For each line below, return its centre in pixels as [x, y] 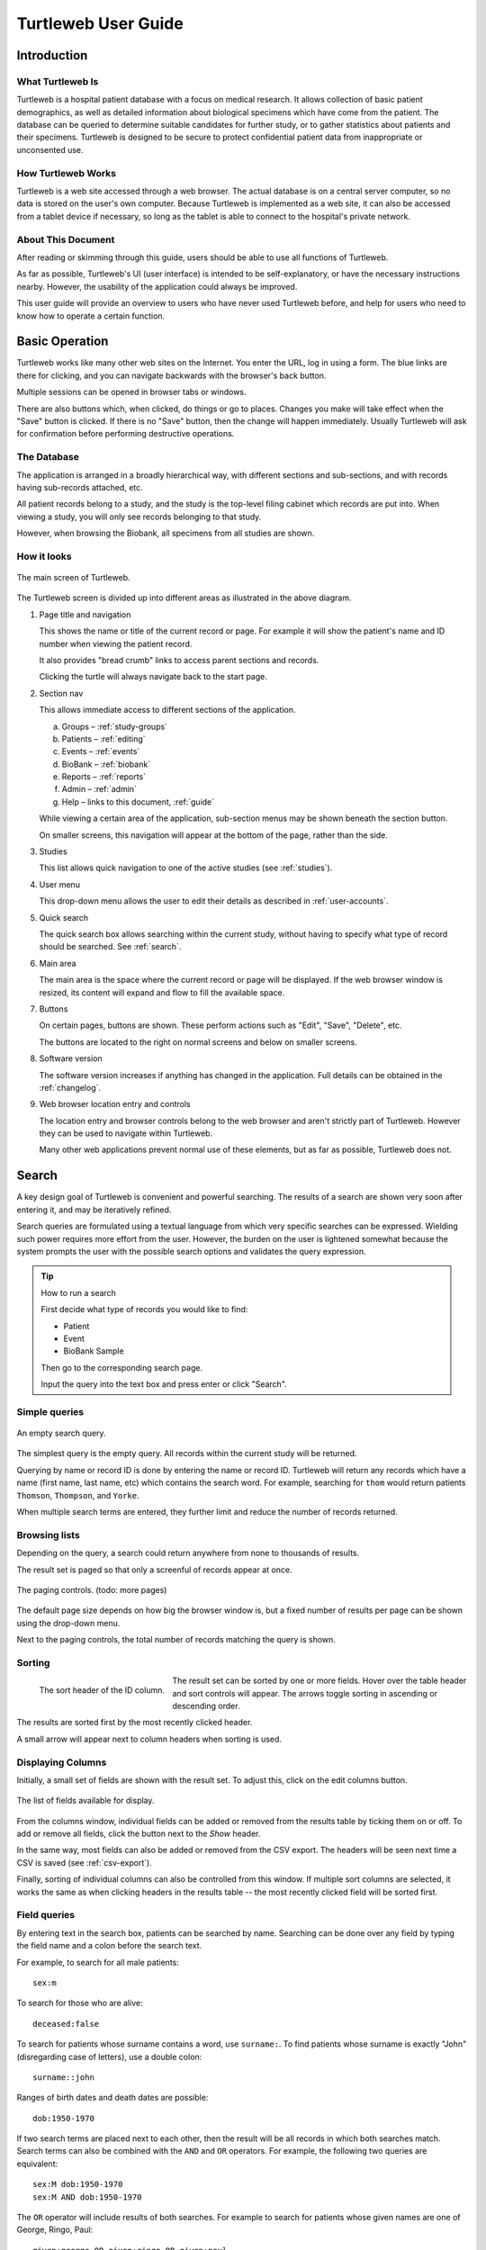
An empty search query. [62, 1433]
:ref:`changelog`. [70, 1087]
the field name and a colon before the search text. [109, 1946]
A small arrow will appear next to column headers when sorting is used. [149, 1739]
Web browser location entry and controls [115, 1104]
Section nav [61, 693]
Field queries [46, 1915]
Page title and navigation [85, 614]
